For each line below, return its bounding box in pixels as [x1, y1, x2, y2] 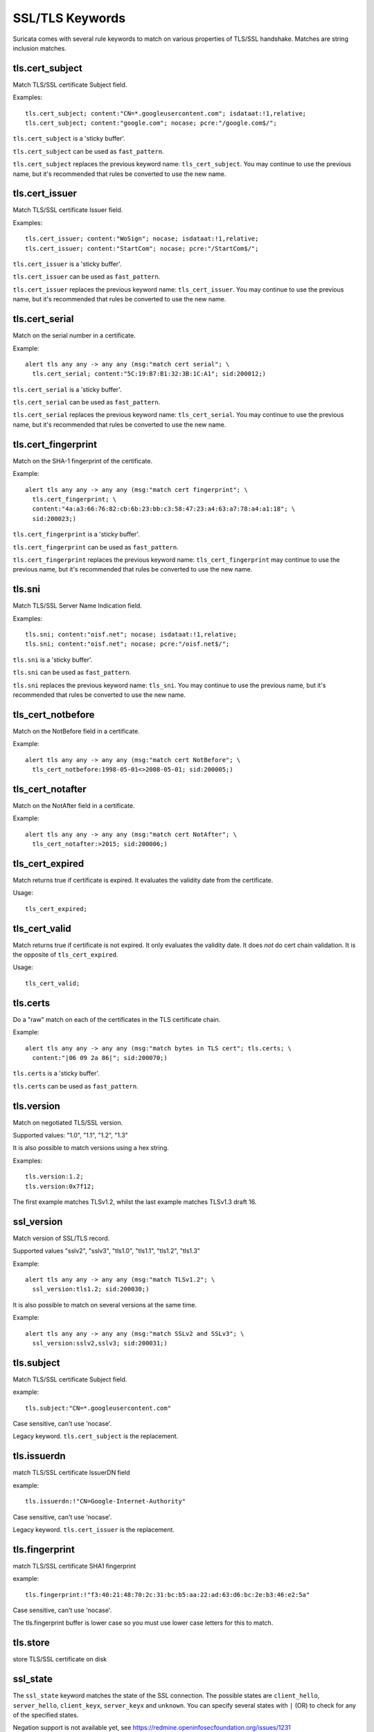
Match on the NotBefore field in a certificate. [12, 727, 140, 735]
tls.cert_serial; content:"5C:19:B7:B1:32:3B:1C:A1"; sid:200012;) [32, 370, 267, 378]
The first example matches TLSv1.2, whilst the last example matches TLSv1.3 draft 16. [12, 1197, 257, 1205]
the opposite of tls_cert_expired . [12, 951, 118, 959]
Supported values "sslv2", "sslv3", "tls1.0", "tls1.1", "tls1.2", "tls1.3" [12, 1247, 201, 1255]
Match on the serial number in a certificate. [12, 331, 136, 339]
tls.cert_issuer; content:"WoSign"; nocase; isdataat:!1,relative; [25, 235, 259, 242]
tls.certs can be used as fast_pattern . [12, 1081, 139, 1090]
